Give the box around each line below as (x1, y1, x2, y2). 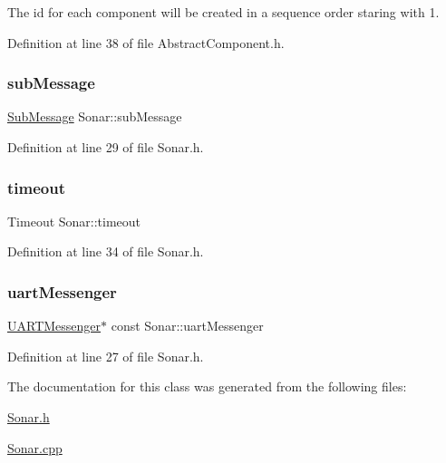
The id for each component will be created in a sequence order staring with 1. (7, 3, 440, 21)
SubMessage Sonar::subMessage (7, 107, 182, 126)
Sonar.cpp (7, 438, 63, 457)
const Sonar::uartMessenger (111, 316, 264, 335)
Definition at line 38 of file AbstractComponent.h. (7, 33, 285, 52)
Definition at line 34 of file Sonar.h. (7, 242, 204, 261)
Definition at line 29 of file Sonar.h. (7, 138, 204, 156)
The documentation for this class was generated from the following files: (7, 377, 407, 396)
